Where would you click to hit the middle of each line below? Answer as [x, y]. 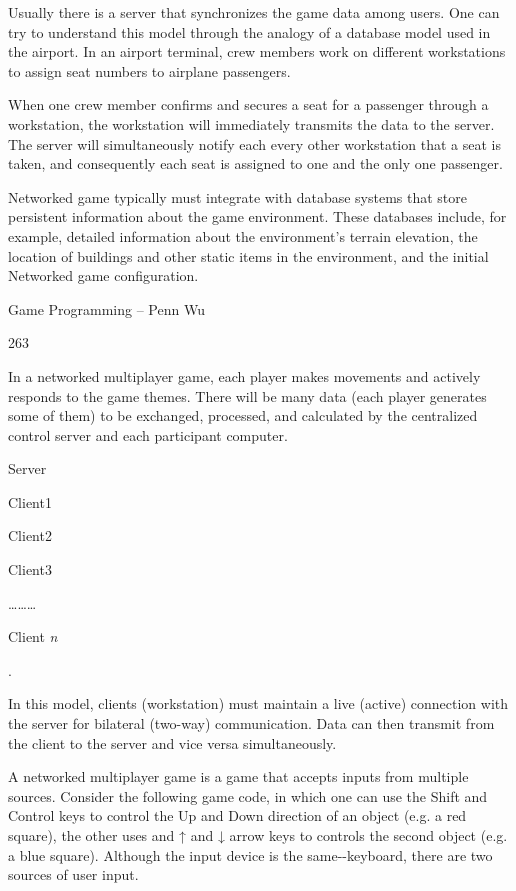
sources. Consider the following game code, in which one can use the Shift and [248, 795]
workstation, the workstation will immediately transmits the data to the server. [251, 123]
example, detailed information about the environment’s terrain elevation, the [243, 235]
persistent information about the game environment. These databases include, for [257, 216]
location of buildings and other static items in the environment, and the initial [248, 255]
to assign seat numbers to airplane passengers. [149, 70]
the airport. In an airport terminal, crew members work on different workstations [257, 51]
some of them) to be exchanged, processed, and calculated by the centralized [243, 415]
